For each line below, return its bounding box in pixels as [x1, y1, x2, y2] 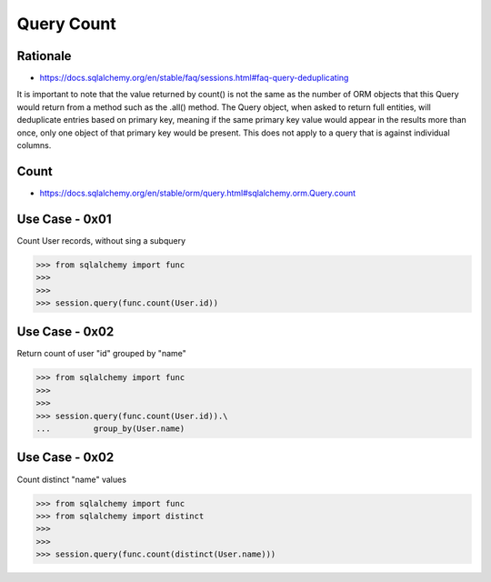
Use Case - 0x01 [16, 211, 112, 226]
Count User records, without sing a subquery [16, 235, 186, 246]
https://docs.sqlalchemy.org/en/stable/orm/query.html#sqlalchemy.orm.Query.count [39, 187, 356, 198]
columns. [16, 140, 52, 151]
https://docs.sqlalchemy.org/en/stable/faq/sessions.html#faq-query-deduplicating [39, 73, 349, 84]
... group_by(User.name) [35, 424, 185, 434]
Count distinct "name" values [16, 474, 127, 485]
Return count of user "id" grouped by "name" [16, 348, 186, 359]
